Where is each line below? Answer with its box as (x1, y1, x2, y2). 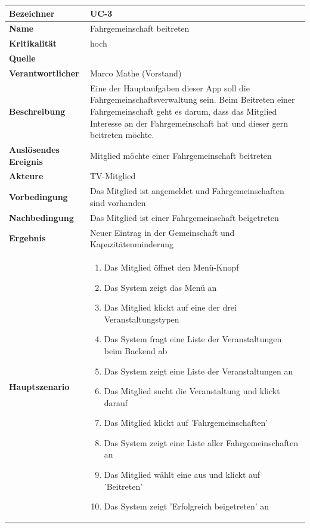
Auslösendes (9, 143, 60, 155)
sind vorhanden (89, 196, 146, 208)
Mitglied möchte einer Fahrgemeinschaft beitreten (89, 149, 272, 161)
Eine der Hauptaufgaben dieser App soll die (89, 81, 250, 94)
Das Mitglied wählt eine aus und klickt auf (104, 468, 261, 481)
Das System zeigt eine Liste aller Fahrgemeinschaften (104, 436, 299, 449)
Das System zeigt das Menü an (104, 281, 217, 293)
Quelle (9, 52, 36, 65)
